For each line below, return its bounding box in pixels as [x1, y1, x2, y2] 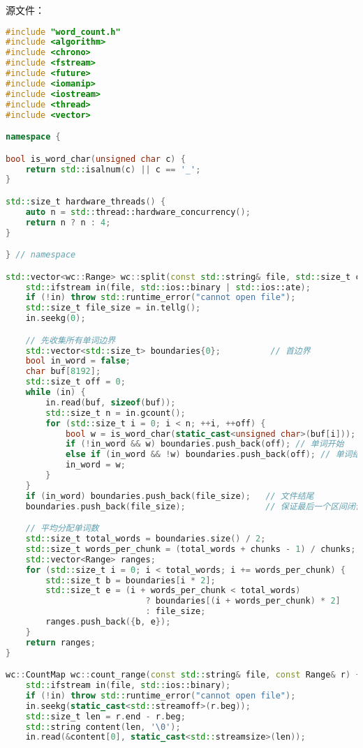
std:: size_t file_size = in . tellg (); [25, 303, 201, 313]
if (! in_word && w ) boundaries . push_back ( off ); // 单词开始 [65, 439, 344, 449]
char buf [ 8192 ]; [25, 366, 101, 377]
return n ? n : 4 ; [25, 217, 111, 227]
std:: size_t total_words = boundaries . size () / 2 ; [25, 534, 266, 544]
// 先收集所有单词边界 [25, 335, 116, 345]
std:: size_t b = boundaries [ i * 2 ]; [45, 575, 216, 585]
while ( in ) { [25, 387, 86, 398]
